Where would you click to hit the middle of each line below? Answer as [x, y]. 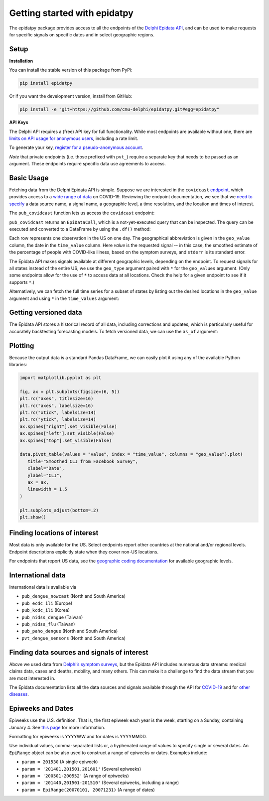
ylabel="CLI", [45, 475]
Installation [21, 61]
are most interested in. [32, 678]
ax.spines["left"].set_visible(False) [67, 434]
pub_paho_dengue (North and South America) [70, 631]
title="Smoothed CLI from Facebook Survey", [83, 461]
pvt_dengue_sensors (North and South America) [74, 638]
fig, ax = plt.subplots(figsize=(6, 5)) [69, 392]
